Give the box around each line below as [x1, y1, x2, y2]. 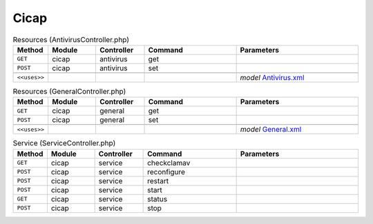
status [147, 194, 168, 203]
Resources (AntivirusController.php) [12, 34, 130, 44]
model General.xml [240, 125, 302, 134]
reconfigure [147, 167, 186, 176]
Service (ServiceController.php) [12, 139, 116, 148]
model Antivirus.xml [240, 72, 305, 82]
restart [147, 176, 169, 185]
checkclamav [147, 158, 191, 167]
